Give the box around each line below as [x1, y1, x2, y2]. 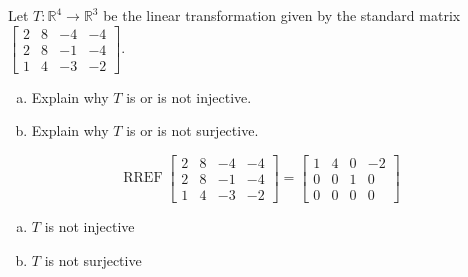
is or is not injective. [126, 86, 252, 107]
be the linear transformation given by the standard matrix [103, 5, 461, 25]
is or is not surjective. [126, 120, 259, 141]
